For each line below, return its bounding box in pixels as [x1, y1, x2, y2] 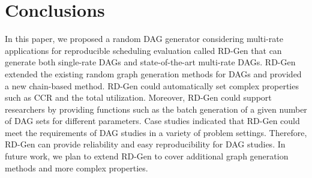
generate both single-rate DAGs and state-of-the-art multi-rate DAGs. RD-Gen [5, 56, 296, 68]
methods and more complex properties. [5, 161, 148, 174]
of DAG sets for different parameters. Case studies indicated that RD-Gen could [5, 114, 300, 127]
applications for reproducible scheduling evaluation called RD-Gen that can [5, 44, 282, 56]
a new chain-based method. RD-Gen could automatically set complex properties [5, 79, 299, 92]
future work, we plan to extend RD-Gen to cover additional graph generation [5, 150, 289, 162]
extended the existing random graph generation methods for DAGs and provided [5, 67, 302, 80]
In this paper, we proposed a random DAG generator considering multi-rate [5, 32, 283, 45]
